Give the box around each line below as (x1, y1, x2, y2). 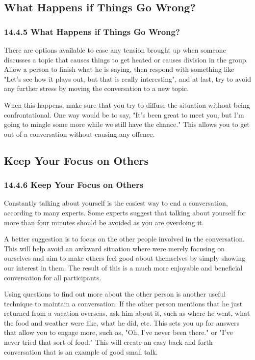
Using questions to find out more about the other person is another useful (4, 289, 226, 299)
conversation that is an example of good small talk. (4, 346, 158, 357)
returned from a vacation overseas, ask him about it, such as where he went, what (4, 308, 250, 318)
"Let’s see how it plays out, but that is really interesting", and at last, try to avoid (4, 73, 251, 84)
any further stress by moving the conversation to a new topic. (4, 83, 189, 93)
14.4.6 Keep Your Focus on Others (4, 179, 144, 191)
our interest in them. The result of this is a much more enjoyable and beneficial (4, 262, 243, 272)
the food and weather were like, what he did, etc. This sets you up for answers (4, 317, 240, 328)
